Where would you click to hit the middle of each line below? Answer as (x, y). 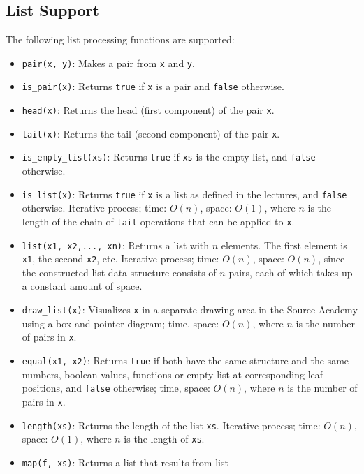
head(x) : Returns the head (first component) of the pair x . (148, 110)
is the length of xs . (164, 439)
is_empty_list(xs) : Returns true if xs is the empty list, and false (169, 157)
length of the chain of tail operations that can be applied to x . (158, 221)
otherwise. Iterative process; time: (94, 208)
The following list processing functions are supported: (120, 39)
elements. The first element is (284, 245)
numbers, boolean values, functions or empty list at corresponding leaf (173, 374)
